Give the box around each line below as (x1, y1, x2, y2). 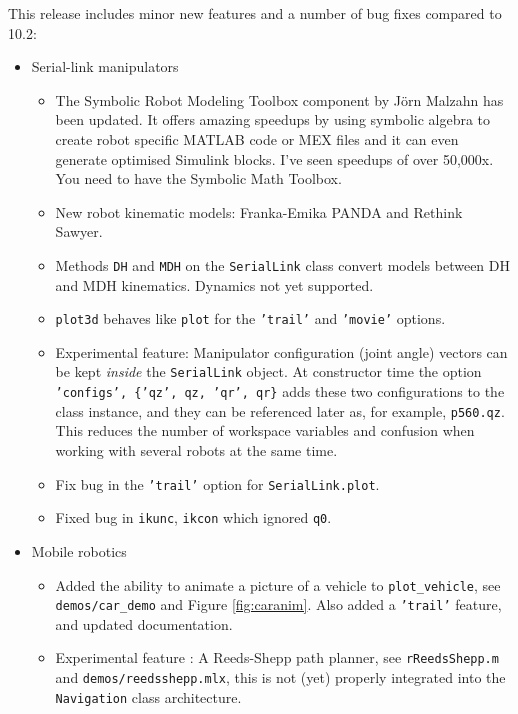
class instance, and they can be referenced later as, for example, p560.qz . (55, 400, 505, 421)
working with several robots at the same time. (55, 440, 338, 460)
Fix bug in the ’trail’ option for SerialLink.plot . (55, 473, 380, 494)
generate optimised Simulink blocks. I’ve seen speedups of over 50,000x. (55, 148, 494, 169)
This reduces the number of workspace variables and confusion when (55, 420, 475, 441)
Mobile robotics (31, 540, 127, 561)
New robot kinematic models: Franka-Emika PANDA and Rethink (55, 201, 463, 222)
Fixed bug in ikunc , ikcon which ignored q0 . (55, 507, 332, 528)
